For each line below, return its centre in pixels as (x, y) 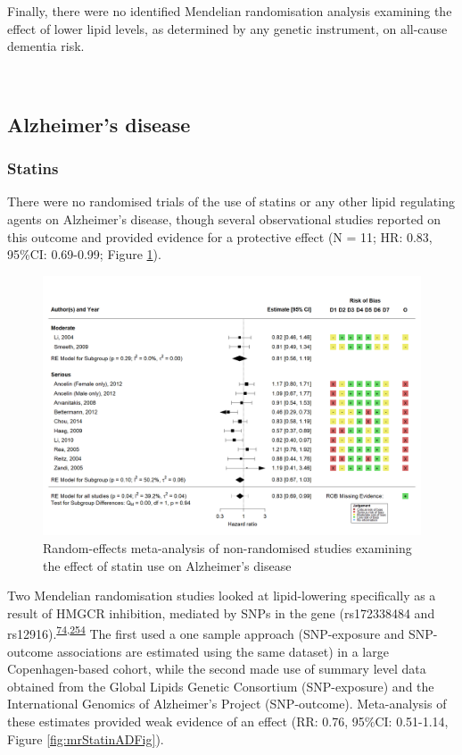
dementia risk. (46, 46)
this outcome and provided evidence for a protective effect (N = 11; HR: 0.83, (220, 236)
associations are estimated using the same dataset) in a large (223, 651)
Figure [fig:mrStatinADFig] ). (86, 738)
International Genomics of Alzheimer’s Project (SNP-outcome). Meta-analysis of (227, 704)
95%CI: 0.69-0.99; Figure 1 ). (84, 254)
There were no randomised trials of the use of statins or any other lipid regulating (231, 201)
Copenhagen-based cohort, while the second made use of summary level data (217, 669)
